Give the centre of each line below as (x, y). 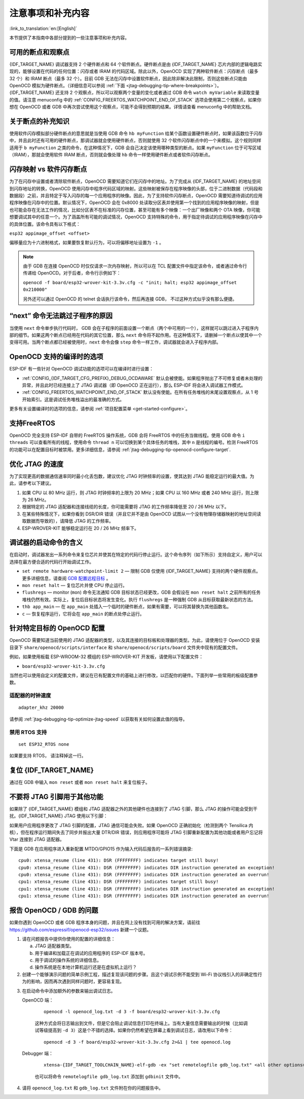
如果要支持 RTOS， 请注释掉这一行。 (48, 755)
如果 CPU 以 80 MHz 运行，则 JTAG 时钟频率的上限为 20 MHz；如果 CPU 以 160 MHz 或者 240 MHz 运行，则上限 (140, 493)
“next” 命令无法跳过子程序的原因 (61, 316)
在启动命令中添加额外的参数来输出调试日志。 (69, 991)
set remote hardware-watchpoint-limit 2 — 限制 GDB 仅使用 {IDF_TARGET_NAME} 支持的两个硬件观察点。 (141, 571)
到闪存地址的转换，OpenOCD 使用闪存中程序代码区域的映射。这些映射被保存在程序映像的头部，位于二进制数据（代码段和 (136, 188)
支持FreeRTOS (32, 423)
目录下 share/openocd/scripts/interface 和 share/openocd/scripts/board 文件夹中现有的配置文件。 (125, 647)
